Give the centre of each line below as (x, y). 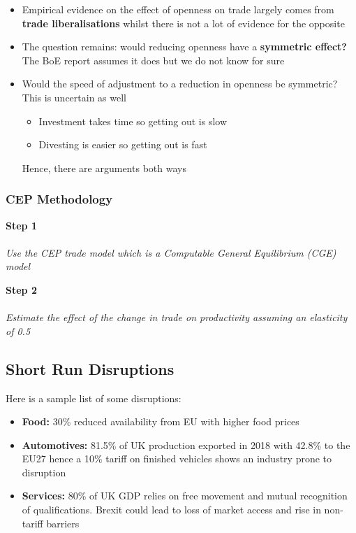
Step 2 (21, 289)
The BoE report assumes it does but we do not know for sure (153, 60)
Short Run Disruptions (90, 368)
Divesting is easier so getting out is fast (123, 144)
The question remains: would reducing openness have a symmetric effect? (184, 47)
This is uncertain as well (74, 97)
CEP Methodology (59, 199)
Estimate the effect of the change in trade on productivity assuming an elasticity (177, 317)
